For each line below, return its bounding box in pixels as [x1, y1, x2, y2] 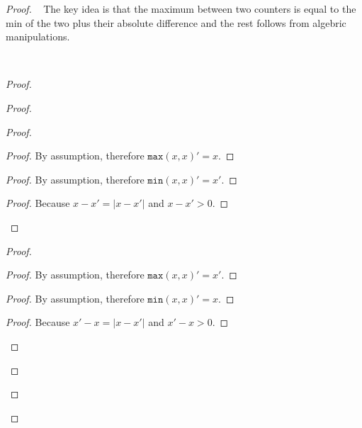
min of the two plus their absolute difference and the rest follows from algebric [6, 15, 346, 30]
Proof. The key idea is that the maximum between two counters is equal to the [6, 1, 356, 16]
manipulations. [6, 29, 70, 44]
